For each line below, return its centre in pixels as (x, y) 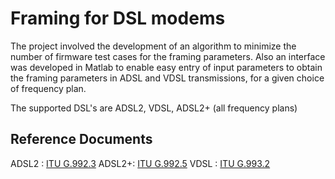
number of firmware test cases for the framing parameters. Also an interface (168, 56)
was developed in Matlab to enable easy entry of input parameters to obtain (166, 67)
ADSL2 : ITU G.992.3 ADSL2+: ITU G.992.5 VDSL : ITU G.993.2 (140, 163)
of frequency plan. (48, 88)
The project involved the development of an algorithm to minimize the (153, 46)
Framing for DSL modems (118, 18)
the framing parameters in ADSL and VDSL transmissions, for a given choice (167, 78)
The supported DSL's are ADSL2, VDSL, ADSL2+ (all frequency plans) (154, 108)
